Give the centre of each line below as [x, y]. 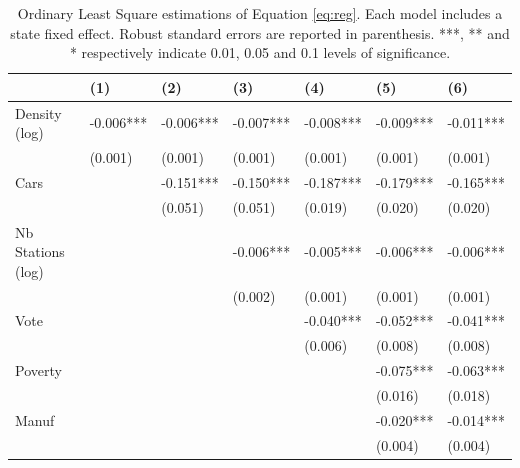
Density [38, 112]
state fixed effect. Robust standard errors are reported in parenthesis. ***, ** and [260, 32]
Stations [40, 251]
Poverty [38, 370]
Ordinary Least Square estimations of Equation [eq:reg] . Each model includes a [260, 13]
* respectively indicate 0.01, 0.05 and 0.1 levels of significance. [260, 52]
